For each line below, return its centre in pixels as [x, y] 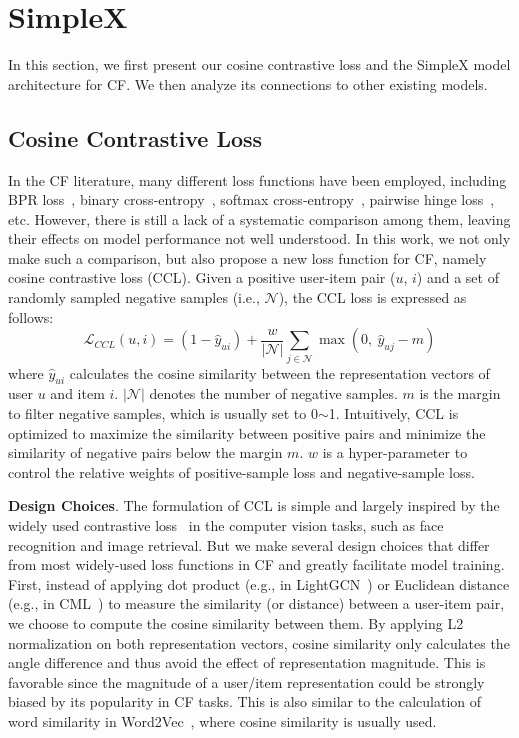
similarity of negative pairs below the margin [145, 452]
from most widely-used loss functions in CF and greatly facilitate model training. [256, 564]
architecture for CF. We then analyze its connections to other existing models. [248, 83]
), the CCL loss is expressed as [372, 297]
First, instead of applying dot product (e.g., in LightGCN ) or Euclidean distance [259, 583]
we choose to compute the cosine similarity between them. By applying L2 [236, 622]
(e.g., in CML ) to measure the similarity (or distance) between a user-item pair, [256, 603]
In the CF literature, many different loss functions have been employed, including [257, 179]
